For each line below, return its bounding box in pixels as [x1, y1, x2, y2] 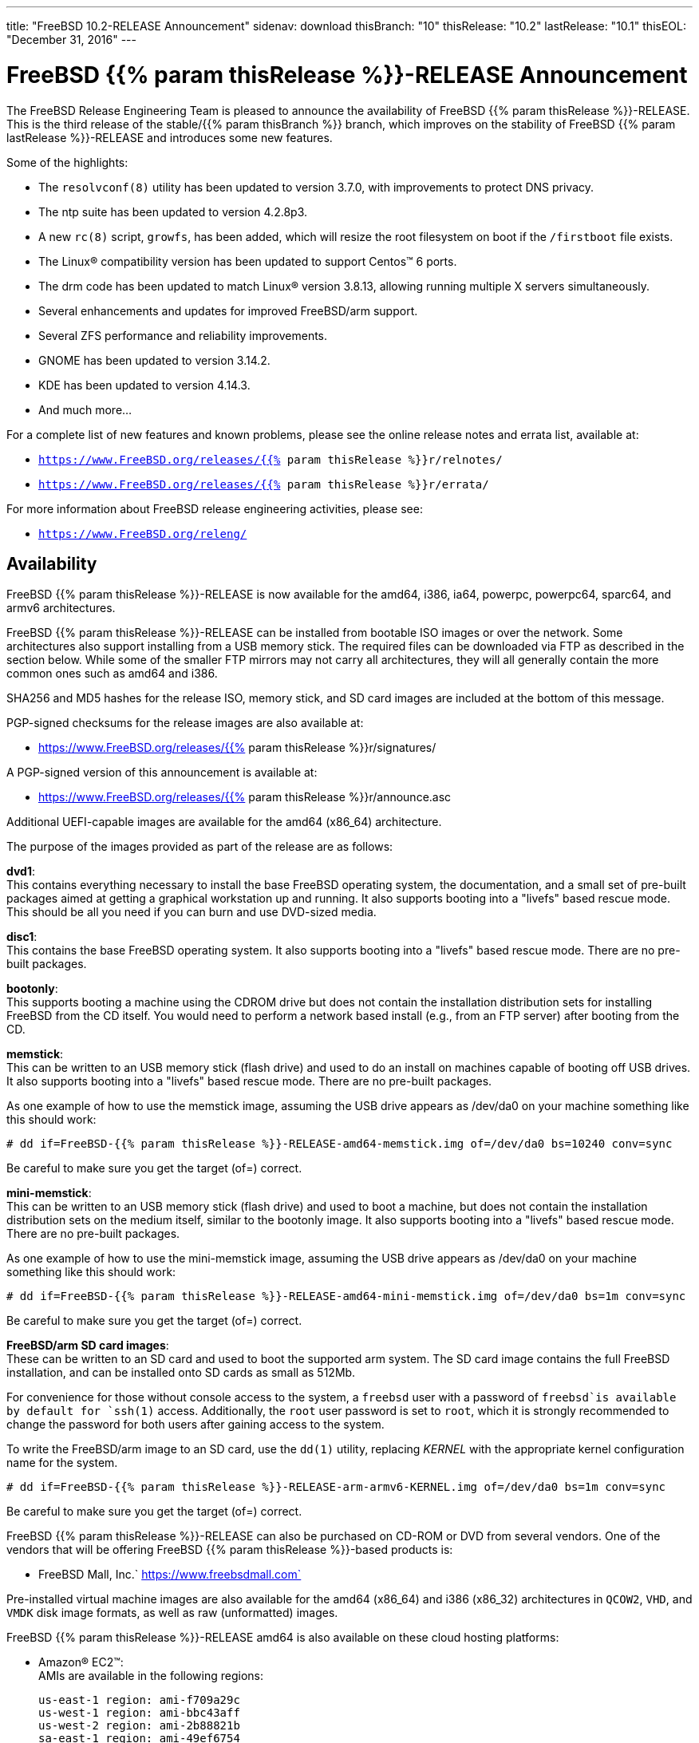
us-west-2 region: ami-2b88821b [38, 1719, 240, 1733]
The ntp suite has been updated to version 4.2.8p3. [38, 204, 307, 219]
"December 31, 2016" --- [6, 33, 136, 46]
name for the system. [6, 1456, 118, 1470]
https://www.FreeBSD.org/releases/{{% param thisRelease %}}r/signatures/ [38, 741, 436, 755]
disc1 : [6, 930, 38, 944]
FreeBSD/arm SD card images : [6, 1338, 169, 1353]
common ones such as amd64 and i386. [6, 666, 218, 681]
